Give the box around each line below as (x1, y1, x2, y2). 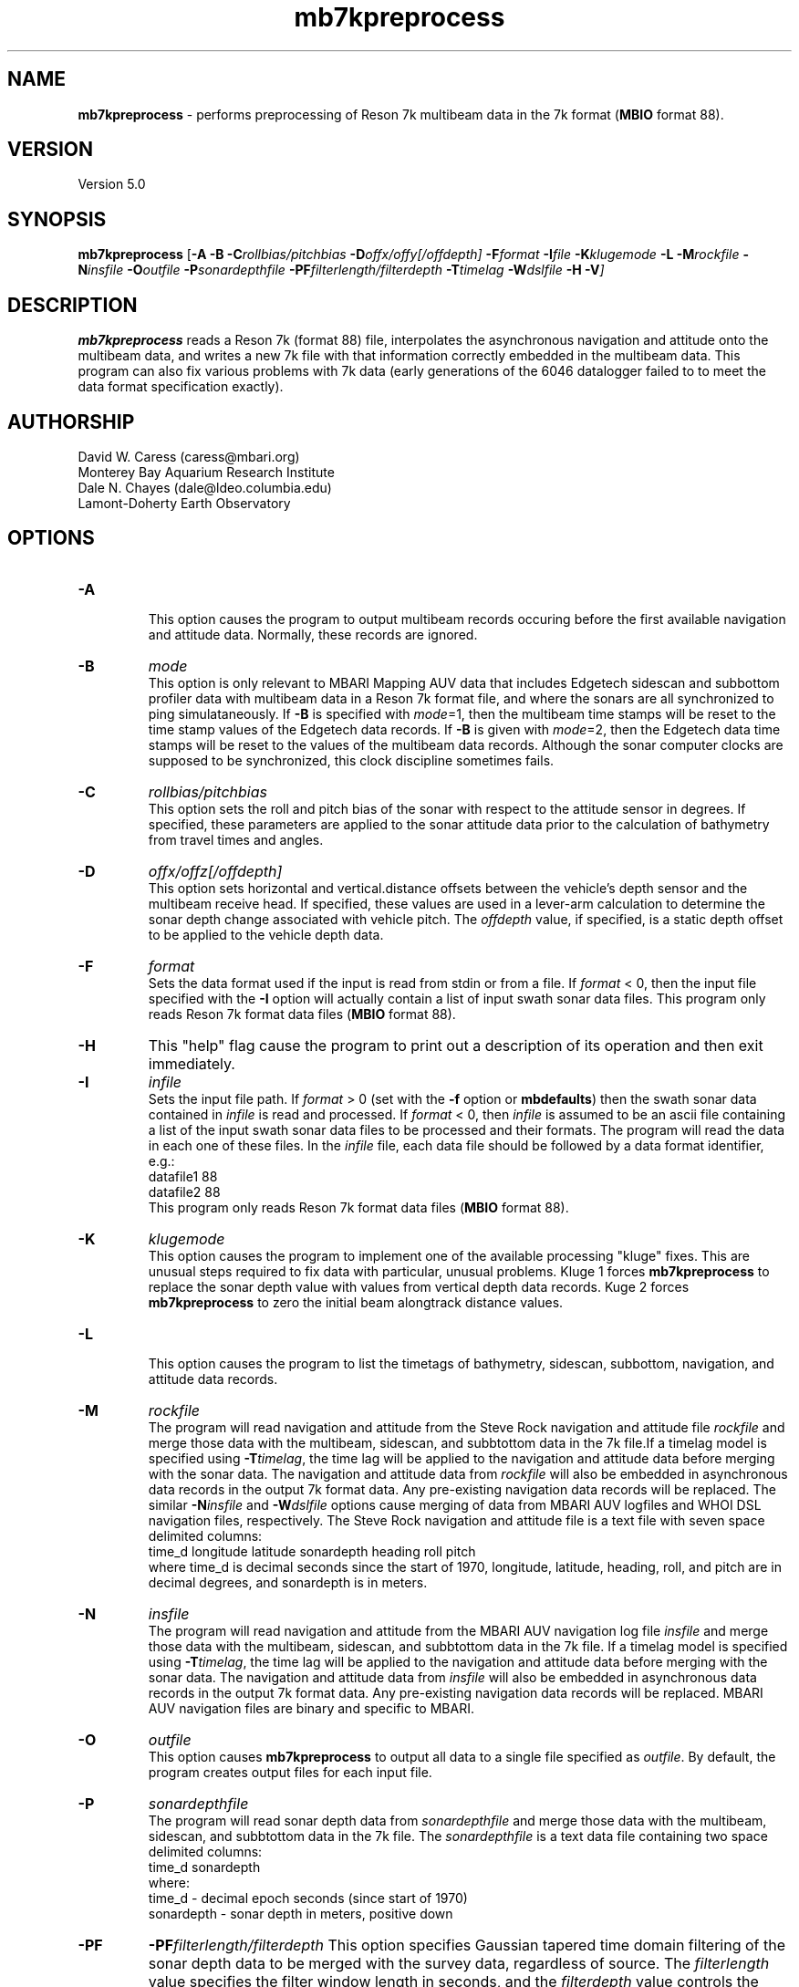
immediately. (148, 1054, 235, 1073)
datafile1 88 (148, 1168, 218, 1184)
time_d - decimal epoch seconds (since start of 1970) (148, 1889, 468, 1906)
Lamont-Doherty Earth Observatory (78, 494, 291, 511)
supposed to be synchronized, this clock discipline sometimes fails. (148, 752, 555, 768)
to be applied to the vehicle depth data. (148, 926, 384, 942)
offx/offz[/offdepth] (148, 861, 283, 880)
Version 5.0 (78, 176, 146, 192)
